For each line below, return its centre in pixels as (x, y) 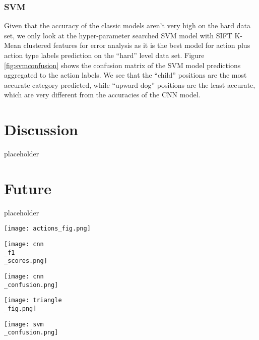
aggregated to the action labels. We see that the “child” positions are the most (125, 75)
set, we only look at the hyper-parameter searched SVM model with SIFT (118, 35)
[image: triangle (33, 300)
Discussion (41, 129)
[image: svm (24, 324)
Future (28, 188)
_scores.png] (26, 261)
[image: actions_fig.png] (47, 229)
